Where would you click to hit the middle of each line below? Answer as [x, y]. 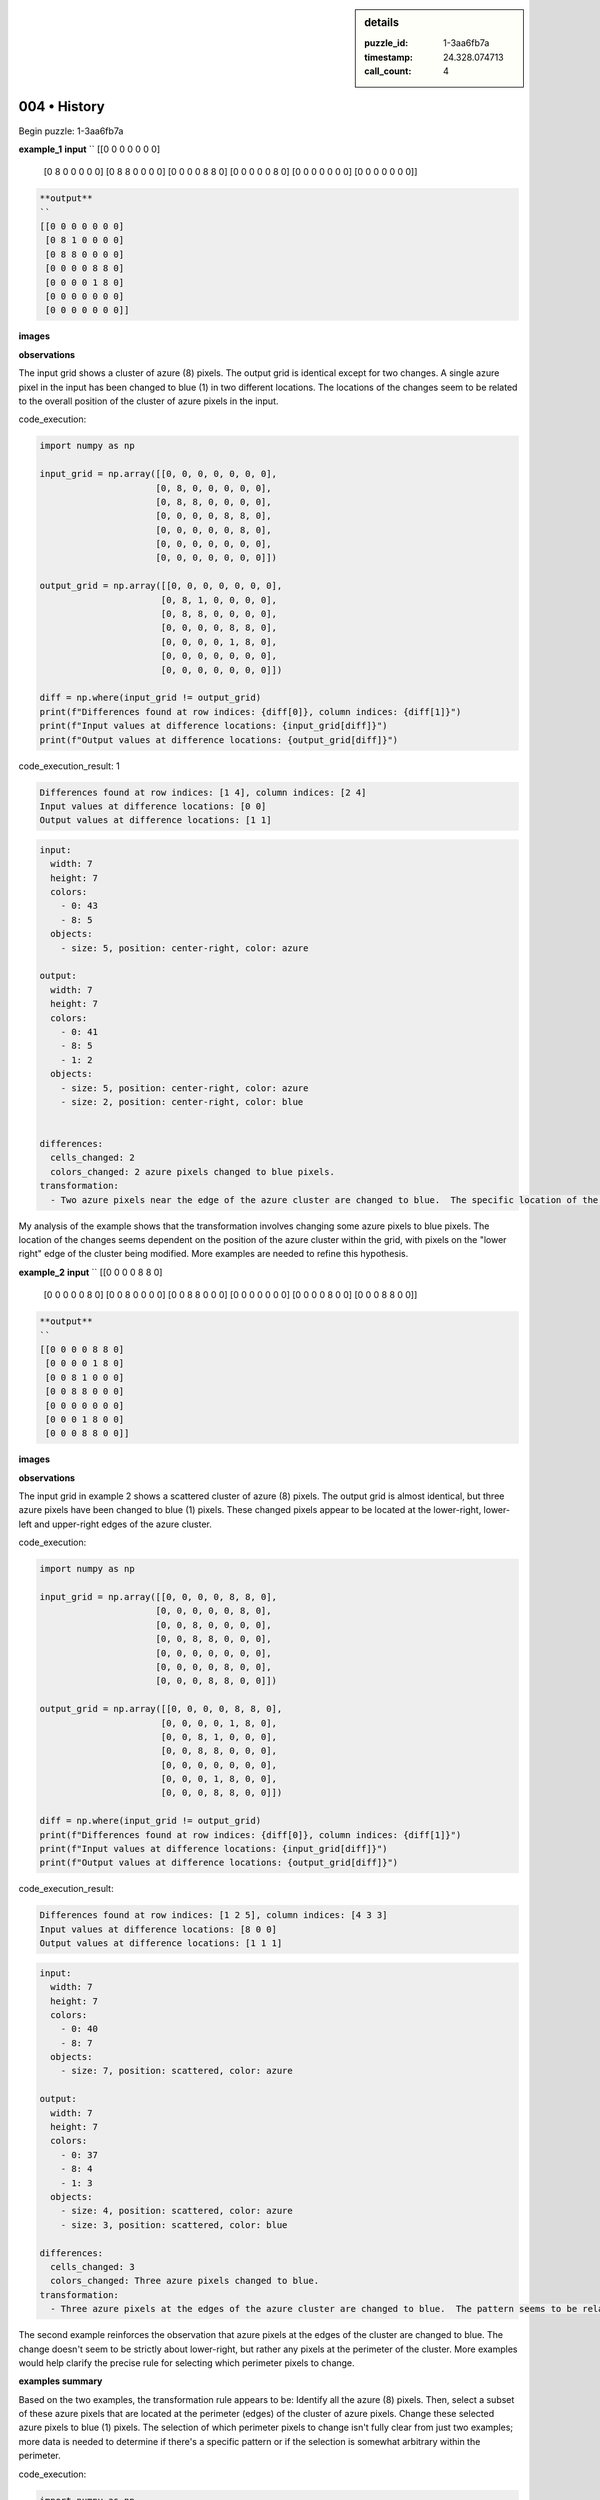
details [382, 22]
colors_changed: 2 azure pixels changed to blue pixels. [192, 1171]
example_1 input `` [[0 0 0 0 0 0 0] [89, 149]
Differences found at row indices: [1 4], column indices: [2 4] [203, 792]
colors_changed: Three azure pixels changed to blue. [185, 2281]
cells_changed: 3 [92, 2266]
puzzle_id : [386, 43]
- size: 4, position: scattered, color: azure [177, 2211]
